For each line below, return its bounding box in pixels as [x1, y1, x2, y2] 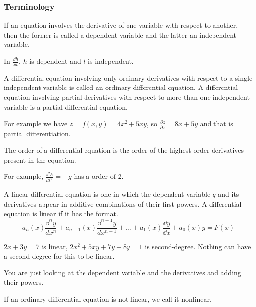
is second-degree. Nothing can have [145, 241, 251, 251]
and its [218, 189, 239, 199]
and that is [200, 118, 233, 129]
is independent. [88, 56, 134, 66]
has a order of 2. [74, 171, 124, 181]
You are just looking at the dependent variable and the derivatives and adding [4, 267, 241, 277]
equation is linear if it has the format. [4, 208, 118, 219]
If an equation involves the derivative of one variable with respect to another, [4, 20, 238, 30]
